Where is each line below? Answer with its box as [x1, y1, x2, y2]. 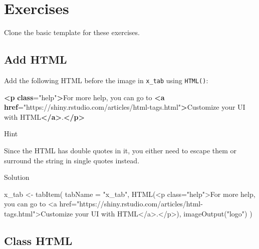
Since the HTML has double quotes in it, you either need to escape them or [4, 145, 237, 155]
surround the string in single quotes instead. [4, 155, 140, 165]
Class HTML [4, 232, 73, 248]
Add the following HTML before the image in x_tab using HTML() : [4, 75, 208, 85]
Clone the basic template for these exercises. [4, 27, 140, 38]
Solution [4, 172, 30, 182]
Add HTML [4, 52, 67, 67]
